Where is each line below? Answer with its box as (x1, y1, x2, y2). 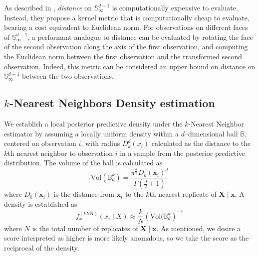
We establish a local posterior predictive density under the (4, 118, 183, 128)
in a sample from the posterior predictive (120, 147, 245, 158)
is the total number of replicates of (32, 223, 138, 233)
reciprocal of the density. (4, 242, 79, 253)
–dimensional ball (184, 128, 238, 138)
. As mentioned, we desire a (156, 223, 241, 233)
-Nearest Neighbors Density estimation (9, 95, 215, 111)
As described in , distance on (4, 2, 92, 12)
